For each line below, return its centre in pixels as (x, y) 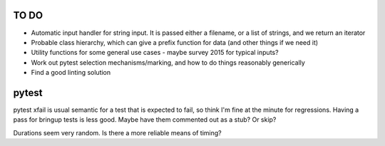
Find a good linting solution (71, 73)
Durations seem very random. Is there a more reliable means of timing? (117, 132)
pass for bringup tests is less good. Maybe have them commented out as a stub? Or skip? (145, 120)
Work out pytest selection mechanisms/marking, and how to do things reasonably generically (168, 62)
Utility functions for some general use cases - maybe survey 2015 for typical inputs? (155, 53)
